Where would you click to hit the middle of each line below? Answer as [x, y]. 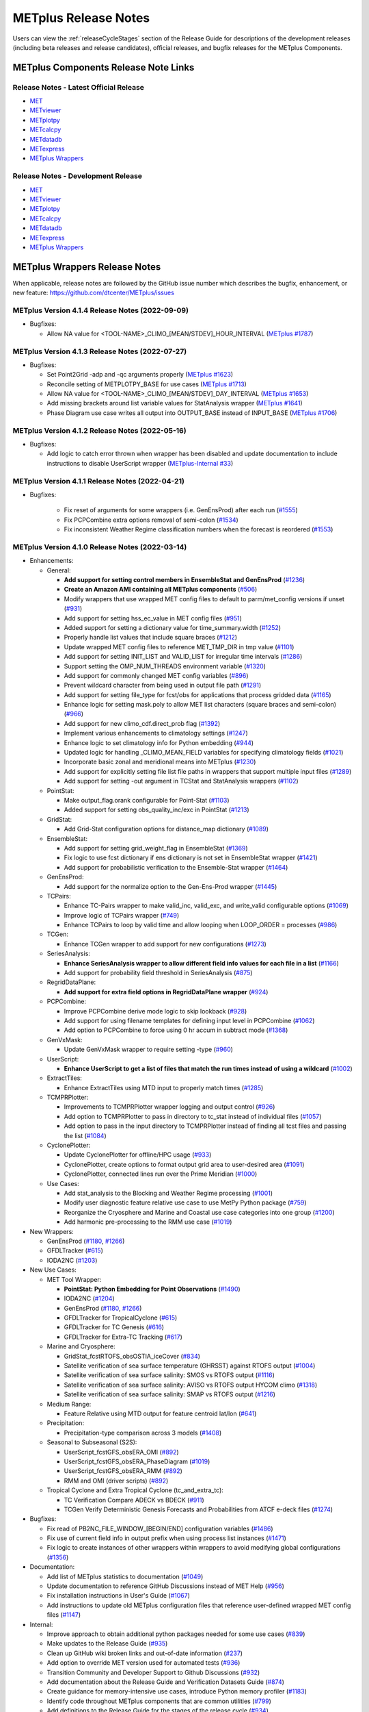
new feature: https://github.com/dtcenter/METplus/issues [93, 293]
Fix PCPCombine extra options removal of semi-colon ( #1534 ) [151, 520]
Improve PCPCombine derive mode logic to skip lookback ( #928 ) [155, 1011]
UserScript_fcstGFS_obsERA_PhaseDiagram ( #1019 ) [137, 1461]
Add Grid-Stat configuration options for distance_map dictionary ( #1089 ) [166, 829]
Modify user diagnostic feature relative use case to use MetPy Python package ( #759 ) [185, 1203]
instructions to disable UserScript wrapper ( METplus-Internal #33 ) [140, 463]
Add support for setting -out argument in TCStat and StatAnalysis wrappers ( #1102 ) [181, 781]
